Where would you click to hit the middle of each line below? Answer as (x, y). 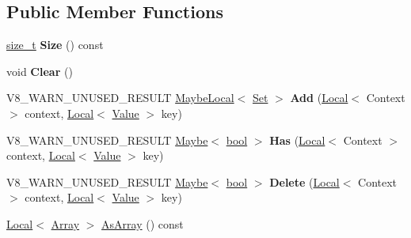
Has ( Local (297, 140)
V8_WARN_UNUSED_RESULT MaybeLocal (120, 98)
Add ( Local (319, 98)
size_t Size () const (55, 45)
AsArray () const (143, 223)
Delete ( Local (304, 181)
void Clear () (40, 71)
